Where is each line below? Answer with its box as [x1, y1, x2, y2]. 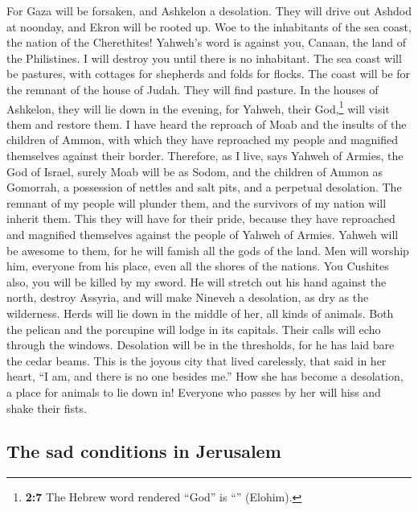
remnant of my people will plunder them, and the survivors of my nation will [6, 194, 387, 211]
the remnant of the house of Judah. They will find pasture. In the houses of [6, 80, 379, 97]
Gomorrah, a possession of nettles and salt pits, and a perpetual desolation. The [6, 179, 402, 196]
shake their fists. [6, 399, 87, 416]
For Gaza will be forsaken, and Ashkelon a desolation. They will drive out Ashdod [6, 2, 412, 19]
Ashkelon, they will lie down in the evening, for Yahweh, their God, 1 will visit [6, 97, 390, 117]
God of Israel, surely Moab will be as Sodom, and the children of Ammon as [6, 163, 383, 179]
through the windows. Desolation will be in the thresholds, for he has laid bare [6, 336, 395, 353]
